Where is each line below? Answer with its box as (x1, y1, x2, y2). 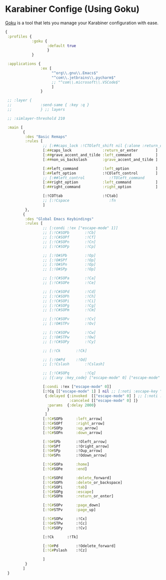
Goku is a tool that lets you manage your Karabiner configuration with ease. (5, 20, 159, 26)
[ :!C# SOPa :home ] (42, 462, 90, 467)
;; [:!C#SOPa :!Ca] (42, 276, 96, 281)
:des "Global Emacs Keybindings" (25, 216, 94, 221)
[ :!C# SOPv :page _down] (42, 503, 100, 508)
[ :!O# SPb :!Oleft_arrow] (42, 439, 107, 444)
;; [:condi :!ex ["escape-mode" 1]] (42, 226, 119, 231)
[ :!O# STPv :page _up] (42, 507, 96, 513)
